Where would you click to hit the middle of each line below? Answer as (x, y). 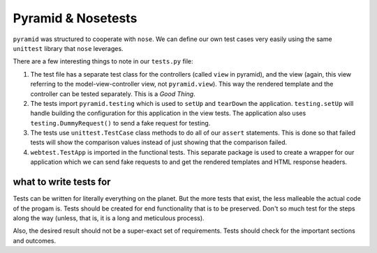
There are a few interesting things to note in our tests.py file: (103, 61)
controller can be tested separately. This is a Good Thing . (113, 93)
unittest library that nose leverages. (68, 48)
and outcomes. (34, 240)
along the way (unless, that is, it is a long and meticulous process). (109, 218)
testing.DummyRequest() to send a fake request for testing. (120, 123)
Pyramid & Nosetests (75, 18)
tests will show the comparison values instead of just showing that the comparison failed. (159, 142)
